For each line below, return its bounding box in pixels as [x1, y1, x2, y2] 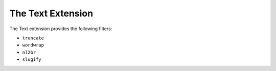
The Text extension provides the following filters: [9, 26, 112, 32]
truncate [22, 35, 44, 41]
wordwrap [22, 42, 44, 48]
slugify [22, 57, 42, 62]
